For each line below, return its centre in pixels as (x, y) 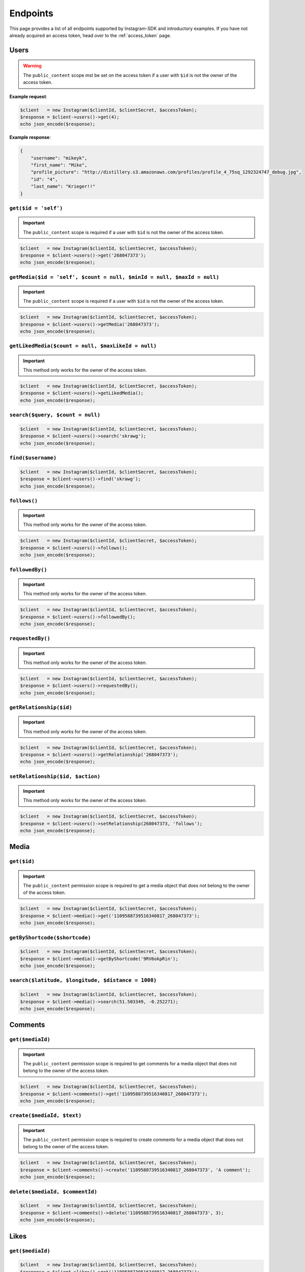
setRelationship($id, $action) (55, 776)
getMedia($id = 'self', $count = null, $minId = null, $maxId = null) (114, 277)
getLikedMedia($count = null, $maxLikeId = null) (83, 346)
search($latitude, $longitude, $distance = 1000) (83, 980)
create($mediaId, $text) (45, 1116)
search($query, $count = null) (55, 415)
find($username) (33, 458)
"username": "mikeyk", (59, 158)
